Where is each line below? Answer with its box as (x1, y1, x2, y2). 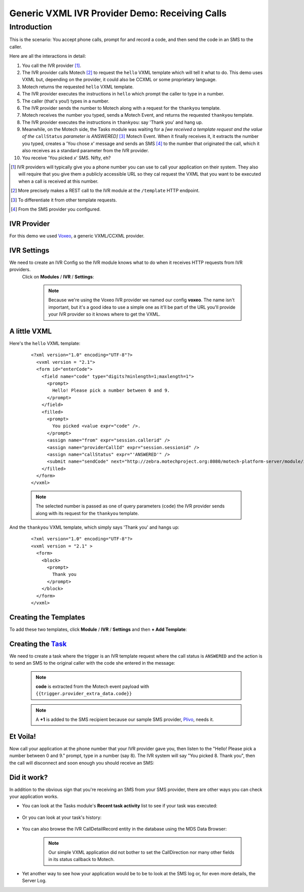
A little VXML (9, 327, 52, 335)
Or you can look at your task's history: (22, 814, 102, 820)
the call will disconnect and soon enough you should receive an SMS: (9, 760, 155, 766)
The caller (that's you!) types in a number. (22, 98, 109, 104)
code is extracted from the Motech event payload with (35, 683, 149, 690)
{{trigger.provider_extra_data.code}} (35, 691, 132, 697)
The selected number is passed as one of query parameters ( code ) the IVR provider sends (35, 503, 225, 509)
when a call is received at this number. (18, 178, 99, 184)
